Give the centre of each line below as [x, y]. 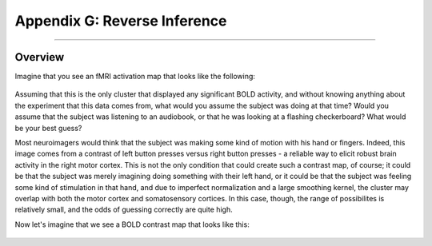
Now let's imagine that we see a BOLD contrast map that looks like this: [132, 224]
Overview [40, 57]
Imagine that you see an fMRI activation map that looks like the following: [135, 77]
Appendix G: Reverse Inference [121, 21]
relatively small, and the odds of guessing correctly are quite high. [124, 210]
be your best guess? [48, 128]
